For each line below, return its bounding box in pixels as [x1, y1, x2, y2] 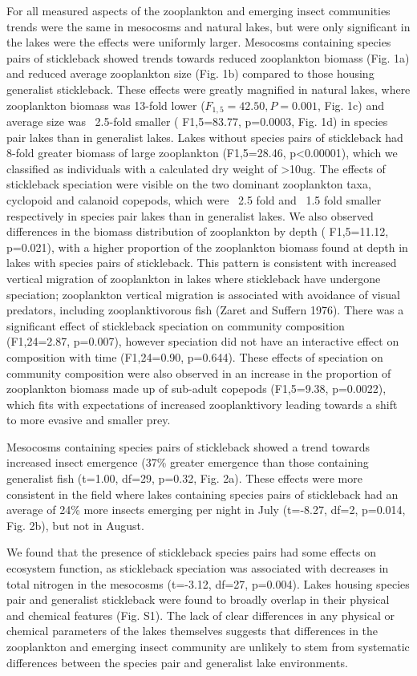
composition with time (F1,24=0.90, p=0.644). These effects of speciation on [6, 348, 383, 365]
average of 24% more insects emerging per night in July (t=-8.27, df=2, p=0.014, [6, 501, 406, 518]
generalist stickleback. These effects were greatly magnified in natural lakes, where [6, 80, 411, 97]
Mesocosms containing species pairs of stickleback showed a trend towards [6, 438, 370, 455]
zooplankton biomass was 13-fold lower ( [6, 96, 205, 113]
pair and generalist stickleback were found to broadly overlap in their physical [6, 591, 390, 608]
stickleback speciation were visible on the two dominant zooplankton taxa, [6, 176, 371, 192]
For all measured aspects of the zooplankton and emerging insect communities [6, 2, 391, 18]
